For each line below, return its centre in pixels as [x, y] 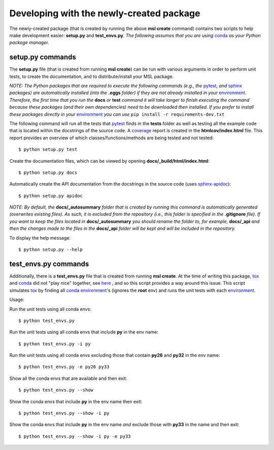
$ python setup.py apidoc [51, 196]
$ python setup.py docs [48, 172]
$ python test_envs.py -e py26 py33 [64, 367]
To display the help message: [40, 238]
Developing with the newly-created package [105, 13]
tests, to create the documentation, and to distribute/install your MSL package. [92, 76]
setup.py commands [43, 57]
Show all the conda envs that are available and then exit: [68, 378]
